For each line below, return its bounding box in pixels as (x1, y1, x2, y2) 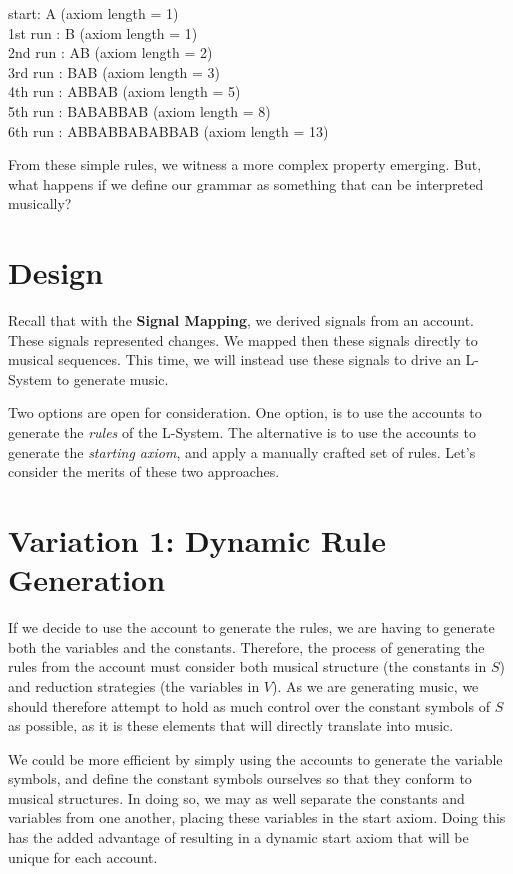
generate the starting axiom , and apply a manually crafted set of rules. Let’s (8, 441, 476, 462)
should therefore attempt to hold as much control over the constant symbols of (8, 695, 490, 716)
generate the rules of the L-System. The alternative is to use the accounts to (8, 422, 476, 443)
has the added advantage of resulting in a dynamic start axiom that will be (8, 827, 469, 848)
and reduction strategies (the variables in (8, 675, 260, 696)
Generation (8, 559, 166, 600)
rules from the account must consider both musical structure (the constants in (8, 656, 487, 677)
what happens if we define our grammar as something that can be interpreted (8, 173, 484, 194)
